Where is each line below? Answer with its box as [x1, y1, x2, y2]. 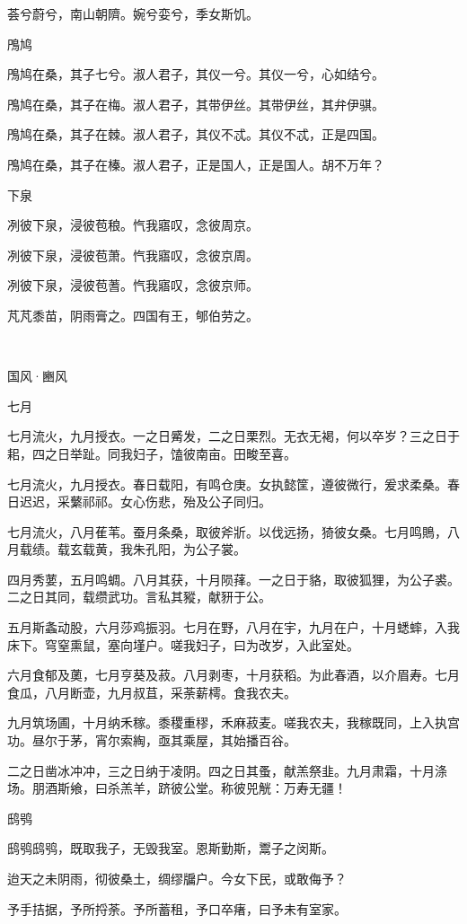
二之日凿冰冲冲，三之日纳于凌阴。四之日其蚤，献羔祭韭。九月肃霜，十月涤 [7, 761, 447, 779]
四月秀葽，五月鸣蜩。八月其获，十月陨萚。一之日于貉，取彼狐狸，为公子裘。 [7, 569, 460, 588]
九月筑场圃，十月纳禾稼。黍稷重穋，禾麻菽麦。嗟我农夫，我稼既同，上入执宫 [7, 713, 460, 732]
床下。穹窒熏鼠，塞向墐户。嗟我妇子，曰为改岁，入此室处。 [7, 635, 359, 654]
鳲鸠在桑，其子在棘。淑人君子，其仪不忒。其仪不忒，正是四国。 [7, 125, 384, 144]
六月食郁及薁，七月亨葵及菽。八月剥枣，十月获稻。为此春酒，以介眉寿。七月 [7, 665, 460, 684]
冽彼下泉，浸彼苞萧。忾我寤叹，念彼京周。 [7, 245, 259, 264]
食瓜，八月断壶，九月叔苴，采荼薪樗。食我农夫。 [7, 682, 296, 701]
